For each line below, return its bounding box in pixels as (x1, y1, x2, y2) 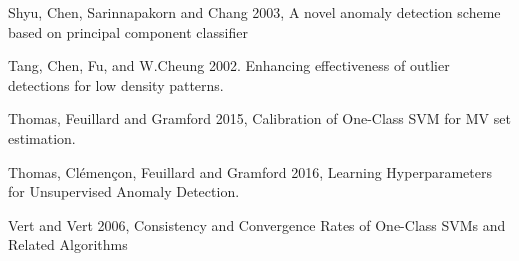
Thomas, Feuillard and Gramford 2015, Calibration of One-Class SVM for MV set (8, 108, 511, 129)
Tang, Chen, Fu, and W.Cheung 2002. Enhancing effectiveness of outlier (8, 55, 450, 76)
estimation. (8, 127, 76, 148)
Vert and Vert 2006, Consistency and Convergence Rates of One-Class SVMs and (8, 214, 506, 235)
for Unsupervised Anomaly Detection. (8, 181, 240, 202)
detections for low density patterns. (8, 74, 224, 95)
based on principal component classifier (8, 21, 248, 42)
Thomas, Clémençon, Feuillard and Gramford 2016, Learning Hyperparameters (8, 161, 492, 182)
